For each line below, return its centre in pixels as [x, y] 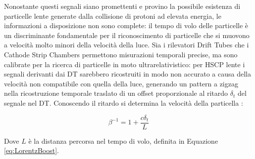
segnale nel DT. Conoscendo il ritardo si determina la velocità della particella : [124, 102]
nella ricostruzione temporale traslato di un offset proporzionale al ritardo [116, 93]
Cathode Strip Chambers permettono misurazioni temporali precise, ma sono [121, 54]
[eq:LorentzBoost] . [31, 150]
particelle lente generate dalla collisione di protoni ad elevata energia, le [113, 16]
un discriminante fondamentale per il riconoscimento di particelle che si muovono [127, 35]
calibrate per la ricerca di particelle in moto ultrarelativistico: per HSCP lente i [125, 64]
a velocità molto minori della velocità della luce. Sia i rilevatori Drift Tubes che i [127, 45]
